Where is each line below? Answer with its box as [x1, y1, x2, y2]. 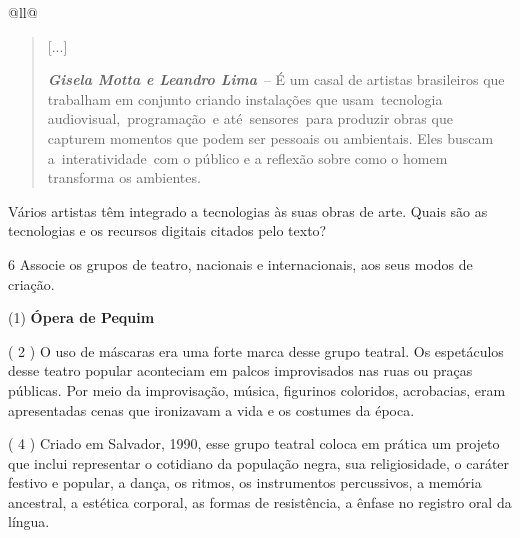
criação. [8, 273, 55, 294]
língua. [8, 511, 50, 532]
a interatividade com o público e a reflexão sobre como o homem [47, 147, 448, 168]
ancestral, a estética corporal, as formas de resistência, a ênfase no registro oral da [8, 491, 512, 512]
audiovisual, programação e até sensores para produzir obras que [47, 108, 453, 129]
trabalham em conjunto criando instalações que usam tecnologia [47, 88, 443, 109]
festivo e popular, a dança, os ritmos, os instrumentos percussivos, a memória [8, 472, 482, 493]
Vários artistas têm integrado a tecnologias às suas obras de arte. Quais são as [8, 200, 488, 221]
